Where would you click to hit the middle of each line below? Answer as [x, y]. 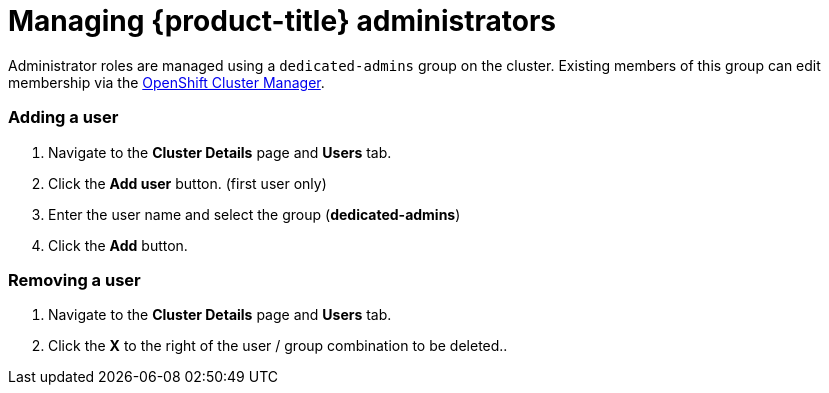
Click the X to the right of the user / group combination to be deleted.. [278, 346]
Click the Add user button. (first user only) [187, 183]
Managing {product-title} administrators [282, 21]
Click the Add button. [118, 245]
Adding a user [63, 117]
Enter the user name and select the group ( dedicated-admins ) [254, 214]
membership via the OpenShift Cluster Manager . [166, 82]
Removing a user [74, 279]
